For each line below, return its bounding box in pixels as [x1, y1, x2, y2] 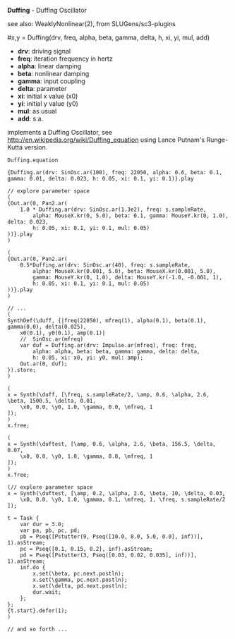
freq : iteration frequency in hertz [17, 54, 113, 63]
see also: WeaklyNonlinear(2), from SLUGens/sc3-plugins [7, 20, 176, 28]
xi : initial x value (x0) [17, 92, 78, 100]
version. [24, 143, 48, 151]
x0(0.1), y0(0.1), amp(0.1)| [20, 329, 106, 336]
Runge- [206, 135, 228, 144]
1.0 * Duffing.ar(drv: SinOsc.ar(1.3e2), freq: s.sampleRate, [20, 206, 207, 213]
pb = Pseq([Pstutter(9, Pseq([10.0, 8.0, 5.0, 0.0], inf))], [20, 533, 203, 540]
